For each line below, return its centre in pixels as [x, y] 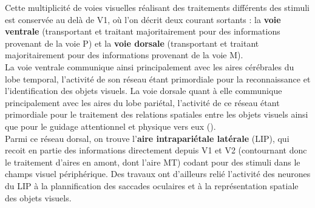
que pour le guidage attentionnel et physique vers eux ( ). [110, 126]
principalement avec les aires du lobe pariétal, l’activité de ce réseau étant [142, 102]
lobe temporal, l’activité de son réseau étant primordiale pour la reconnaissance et [158, 79]
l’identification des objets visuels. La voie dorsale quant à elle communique [144, 91]
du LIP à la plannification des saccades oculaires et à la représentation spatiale [152, 185]
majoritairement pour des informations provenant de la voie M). [124, 55]
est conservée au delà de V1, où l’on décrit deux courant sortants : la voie [143, 19]
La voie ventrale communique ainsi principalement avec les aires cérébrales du [150, 66]
